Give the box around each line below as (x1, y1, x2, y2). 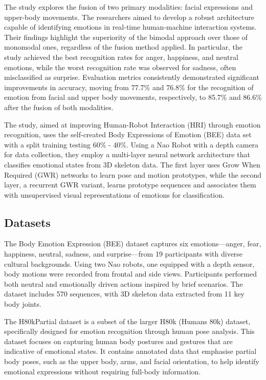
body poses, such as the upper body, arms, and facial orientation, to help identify (4, 356, 259, 367)
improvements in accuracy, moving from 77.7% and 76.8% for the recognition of (4, 81, 254, 92)
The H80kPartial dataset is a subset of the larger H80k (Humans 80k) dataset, (4, 315, 251, 326)
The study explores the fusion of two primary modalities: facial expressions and (4, 2, 253, 12)
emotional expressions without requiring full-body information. (4, 366, 201, 376)
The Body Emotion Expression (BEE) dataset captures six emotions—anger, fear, (4, 238, 261, 249)
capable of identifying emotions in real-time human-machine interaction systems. (4, 22, 257, 32)
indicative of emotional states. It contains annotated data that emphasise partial (4, 346, 257, 356)
